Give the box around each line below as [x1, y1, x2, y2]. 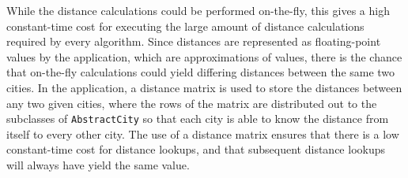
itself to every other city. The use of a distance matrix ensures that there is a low [6, 125, 399, 142]
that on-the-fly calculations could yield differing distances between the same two [6, 64, 395, 80]
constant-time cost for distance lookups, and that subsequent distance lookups [6, 141, 385, 158]
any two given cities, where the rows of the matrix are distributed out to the [6, 95, 377, 111]
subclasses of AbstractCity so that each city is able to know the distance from [6, 110, 389, 127]
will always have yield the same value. [6, 157, 190, 172]
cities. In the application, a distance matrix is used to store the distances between [6, 79, 402, 95]
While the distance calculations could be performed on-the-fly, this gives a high [6, 2, 390, 18]
